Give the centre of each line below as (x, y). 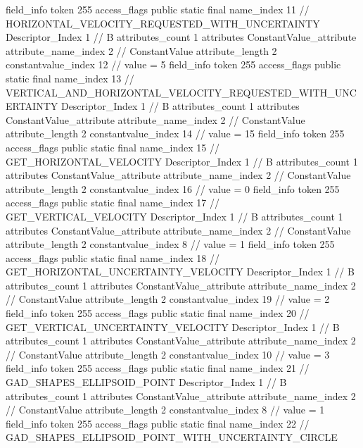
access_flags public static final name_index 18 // (113, 257)
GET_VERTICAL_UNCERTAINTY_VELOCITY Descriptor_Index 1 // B (173, 326)
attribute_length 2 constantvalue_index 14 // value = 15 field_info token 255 (175, 133)
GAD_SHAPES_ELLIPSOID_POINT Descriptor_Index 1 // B (146, 382)
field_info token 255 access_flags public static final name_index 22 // (158, 423)
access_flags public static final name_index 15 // (113, 147)
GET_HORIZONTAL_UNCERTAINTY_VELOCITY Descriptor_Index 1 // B (180, 272)
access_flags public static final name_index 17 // (113, 203)
